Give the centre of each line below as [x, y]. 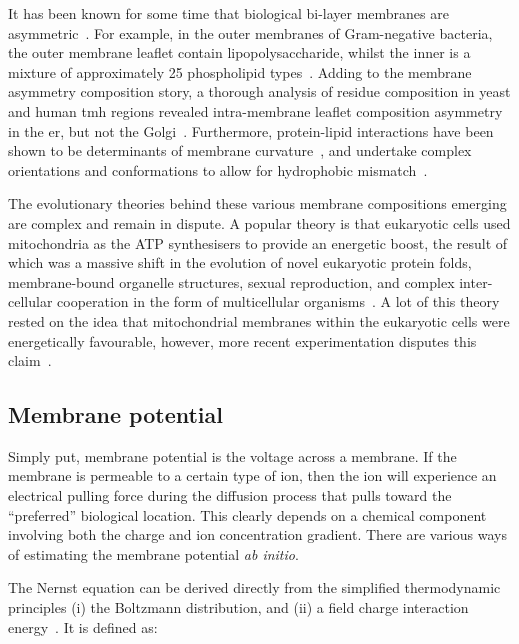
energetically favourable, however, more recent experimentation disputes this [242, 340]
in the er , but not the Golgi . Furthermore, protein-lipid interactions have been [251, 130]
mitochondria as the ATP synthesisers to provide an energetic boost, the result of [258, 242]
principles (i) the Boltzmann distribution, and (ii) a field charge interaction [238, 607]
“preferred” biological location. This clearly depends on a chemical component [247, 514]
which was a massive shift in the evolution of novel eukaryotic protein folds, [240, 262]
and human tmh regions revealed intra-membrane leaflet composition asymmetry [255, 110]
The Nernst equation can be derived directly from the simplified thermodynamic [254, 587]
